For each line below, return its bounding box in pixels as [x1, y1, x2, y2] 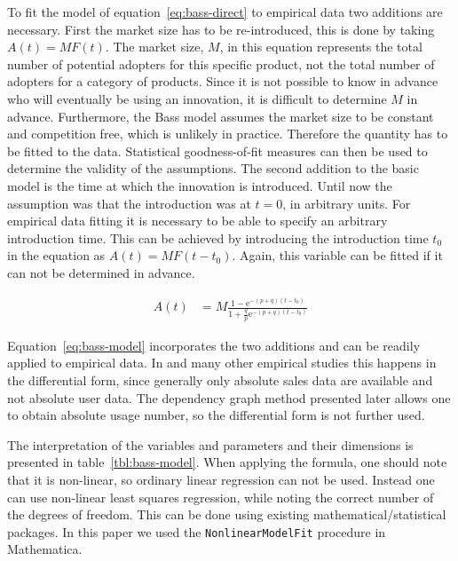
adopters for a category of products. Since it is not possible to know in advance [7, 72, 438, 91]
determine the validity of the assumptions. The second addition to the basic [7, 159, 419, 178]
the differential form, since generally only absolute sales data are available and [7, 371, 433, 390]
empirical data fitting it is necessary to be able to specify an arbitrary [7, 211, 388, 230]
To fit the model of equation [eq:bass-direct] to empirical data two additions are [7, 3, 443, 20]
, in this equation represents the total [219, 37, 422, 56]
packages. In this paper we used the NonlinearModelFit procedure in [7, 522, 386, 541]
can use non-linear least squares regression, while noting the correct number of [7, 487, 434, 506]
